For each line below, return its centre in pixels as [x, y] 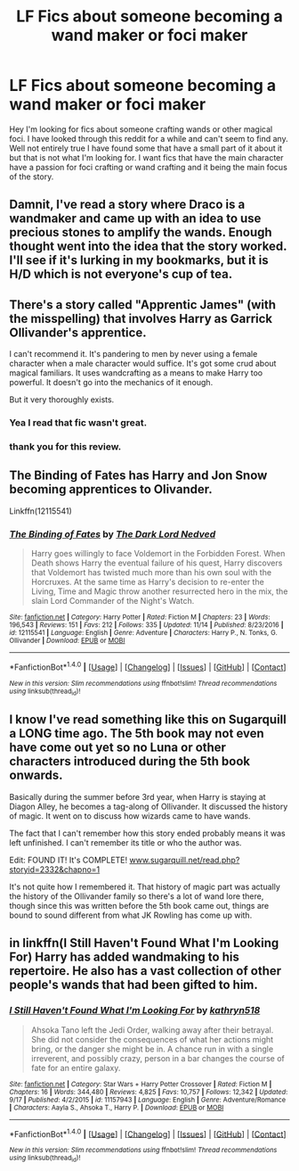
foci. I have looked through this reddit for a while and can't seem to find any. [149, 138]
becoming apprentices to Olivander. [111, 489]
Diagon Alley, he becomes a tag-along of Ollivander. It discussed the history [149, 806]
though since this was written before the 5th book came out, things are [139, 905]
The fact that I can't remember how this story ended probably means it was [148, 833]
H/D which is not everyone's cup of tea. [121, 274]
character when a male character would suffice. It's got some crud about [143, 364]
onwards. [36, 775]
